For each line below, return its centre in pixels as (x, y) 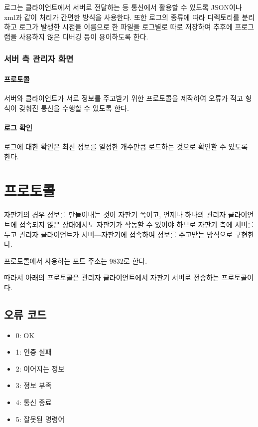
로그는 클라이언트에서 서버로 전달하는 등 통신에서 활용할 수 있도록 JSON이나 (123, 7)
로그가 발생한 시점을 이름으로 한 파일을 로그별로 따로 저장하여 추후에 (126, 27)
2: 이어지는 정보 (40, 368)
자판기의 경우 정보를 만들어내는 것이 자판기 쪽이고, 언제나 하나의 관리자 (115, 214)
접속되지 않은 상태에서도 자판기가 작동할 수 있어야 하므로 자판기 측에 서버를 (137, 224)
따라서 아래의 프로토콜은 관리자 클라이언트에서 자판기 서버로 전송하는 (112, 277)
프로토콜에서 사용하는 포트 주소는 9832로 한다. (76, 260)
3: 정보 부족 (34, 385)
